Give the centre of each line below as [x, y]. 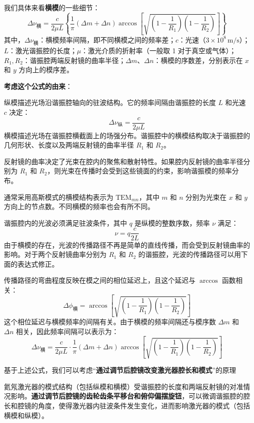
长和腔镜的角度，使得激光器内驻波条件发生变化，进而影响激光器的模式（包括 [127, 405]
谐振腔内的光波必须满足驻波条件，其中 [65, 222]
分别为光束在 [206, 197]
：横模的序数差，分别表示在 [198, 60]
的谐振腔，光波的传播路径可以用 [190, 254]
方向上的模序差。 [46, 70]
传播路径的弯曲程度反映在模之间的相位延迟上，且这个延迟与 [100, 280]
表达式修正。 [38, 264]
